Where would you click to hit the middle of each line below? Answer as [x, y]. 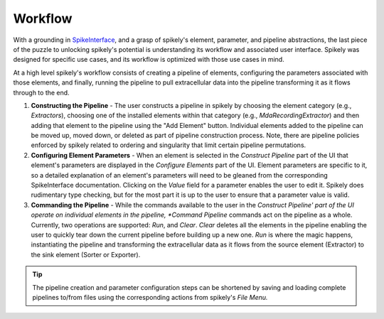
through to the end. [42, 92]
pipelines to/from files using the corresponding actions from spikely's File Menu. [150, 297]
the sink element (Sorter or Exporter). [86, 254]
